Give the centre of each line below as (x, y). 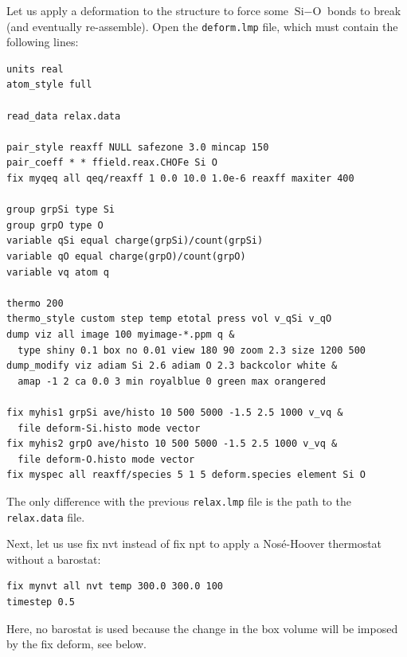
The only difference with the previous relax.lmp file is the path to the (179, 501)
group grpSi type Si (61, 210)
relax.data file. (46, 516)
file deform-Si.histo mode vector (109, 428)
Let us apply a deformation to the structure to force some (148, 10)
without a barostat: (54, 559)
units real (35, 69)
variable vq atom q (58, 272)
